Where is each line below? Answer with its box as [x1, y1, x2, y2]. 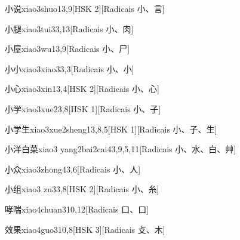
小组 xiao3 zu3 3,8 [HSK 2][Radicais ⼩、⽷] [5, 183, 159, 195]
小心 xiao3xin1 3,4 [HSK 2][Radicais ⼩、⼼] [5, 82, 159, 95]
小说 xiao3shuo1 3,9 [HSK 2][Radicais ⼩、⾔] [5, 2, 165, 14]
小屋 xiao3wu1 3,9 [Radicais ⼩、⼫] [5, 42, 130, 55]
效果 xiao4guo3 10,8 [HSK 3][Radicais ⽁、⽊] [5, 223, 165, 235]
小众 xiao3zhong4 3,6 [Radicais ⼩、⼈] [5, 162, 141, 175]
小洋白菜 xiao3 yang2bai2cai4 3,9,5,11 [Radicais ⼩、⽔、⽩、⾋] [5, 143, 236, 155]
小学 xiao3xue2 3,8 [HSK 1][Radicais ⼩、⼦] [5, 102, 161, 115]
